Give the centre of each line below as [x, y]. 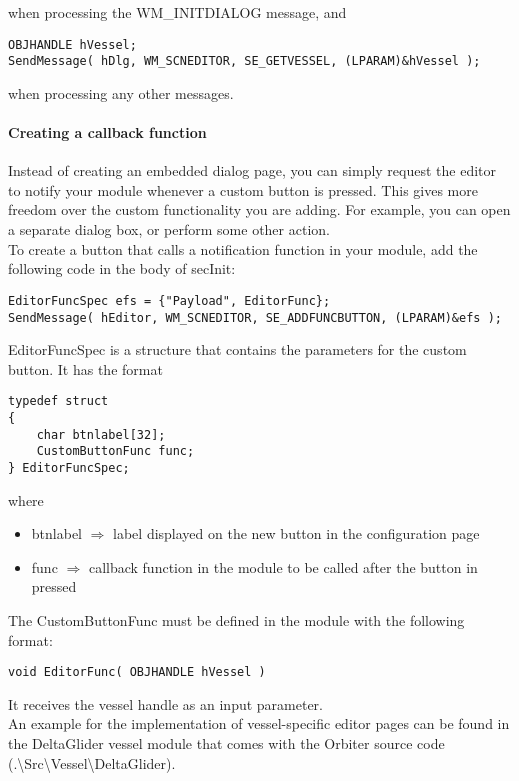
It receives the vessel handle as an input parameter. [165, 703]
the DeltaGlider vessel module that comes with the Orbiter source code [226, 743]
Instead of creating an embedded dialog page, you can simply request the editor [252, 170]
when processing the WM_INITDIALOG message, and [177, 12]
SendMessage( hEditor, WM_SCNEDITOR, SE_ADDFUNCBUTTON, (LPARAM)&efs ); [255, 317]
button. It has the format [85, 368]
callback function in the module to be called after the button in [283, 566]
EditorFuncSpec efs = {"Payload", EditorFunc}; [169, 300]
